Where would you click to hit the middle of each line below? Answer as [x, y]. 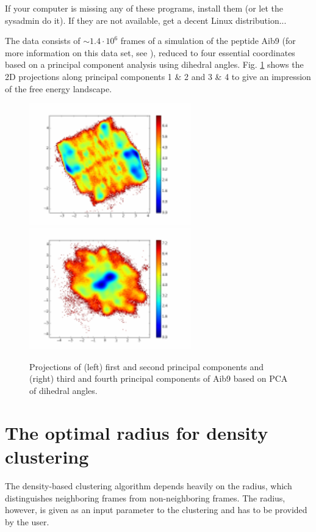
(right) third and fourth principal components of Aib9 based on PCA [159, 378]
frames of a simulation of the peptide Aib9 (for [208, 41]
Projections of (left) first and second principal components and [147, 366]
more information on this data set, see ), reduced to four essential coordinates [150, 52]
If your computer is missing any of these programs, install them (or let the [144, 8]
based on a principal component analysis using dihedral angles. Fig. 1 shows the [154, 64]
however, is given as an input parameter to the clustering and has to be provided [156, 510]
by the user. [27, 521]
